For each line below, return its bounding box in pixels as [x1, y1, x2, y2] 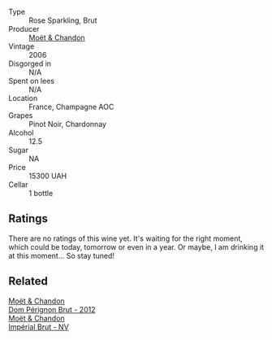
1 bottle [28, 189, 54, 198]
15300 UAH [28, 171, 67, 181]
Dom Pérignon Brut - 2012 [8, 304, 96, 314]
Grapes [8, 111, 33, 120]
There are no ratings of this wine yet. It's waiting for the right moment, [8, 233, 244, 243]
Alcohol [8, 128, 34, 137]
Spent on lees [8, 76, 55, 85]
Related [8, 274, 49, 288]
